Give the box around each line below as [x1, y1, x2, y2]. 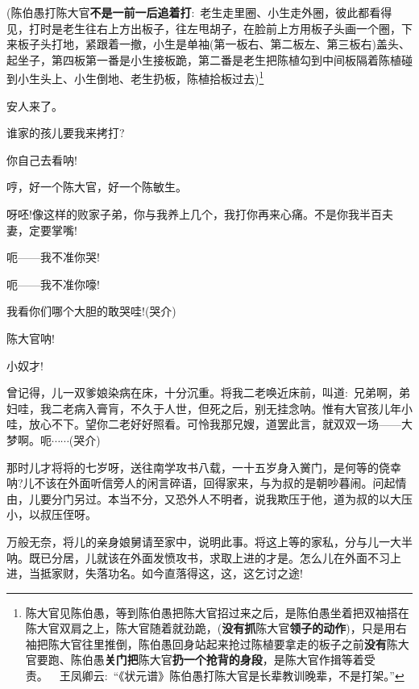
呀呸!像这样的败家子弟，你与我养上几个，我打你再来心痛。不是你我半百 [6, 206, 382, 222]
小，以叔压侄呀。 [6, 506, 97, 523]
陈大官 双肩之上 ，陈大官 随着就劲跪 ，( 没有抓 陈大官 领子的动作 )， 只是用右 [25, 620, 407, 637]
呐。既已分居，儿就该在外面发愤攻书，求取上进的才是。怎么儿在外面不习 [6, 549, 390, 566]
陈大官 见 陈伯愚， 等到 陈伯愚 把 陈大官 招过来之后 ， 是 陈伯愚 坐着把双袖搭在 [25, 603, 409, 620]
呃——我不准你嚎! [6, 275, 100, 292]
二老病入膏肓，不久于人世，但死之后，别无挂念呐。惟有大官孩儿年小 [51, 399, 413, 416]
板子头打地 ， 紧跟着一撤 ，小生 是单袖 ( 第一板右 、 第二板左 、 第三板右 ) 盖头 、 [17, 35, 410, 52]
